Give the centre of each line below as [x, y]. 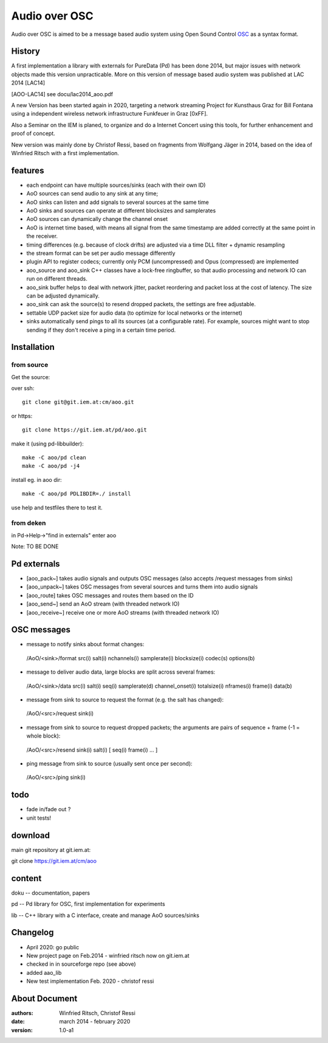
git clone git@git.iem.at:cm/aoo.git [78, 402]
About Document [44, 998]
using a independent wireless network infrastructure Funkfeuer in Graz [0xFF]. [110, 114]
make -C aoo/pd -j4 [51, 466]
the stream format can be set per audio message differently [101, 253]
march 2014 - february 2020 [95, 1022]
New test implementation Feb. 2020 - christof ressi [90, 981]
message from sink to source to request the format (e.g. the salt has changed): [125, 700]
